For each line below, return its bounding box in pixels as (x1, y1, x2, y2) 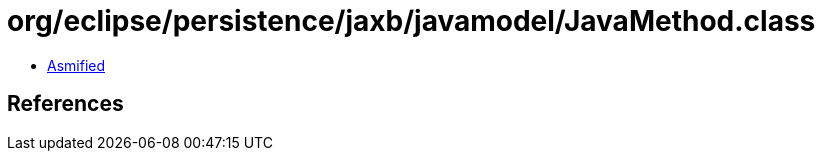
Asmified (47, 56, 106, 74)
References (7, 91, 124, 117)
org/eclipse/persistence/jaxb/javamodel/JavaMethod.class (7, 4, 816, 38)
